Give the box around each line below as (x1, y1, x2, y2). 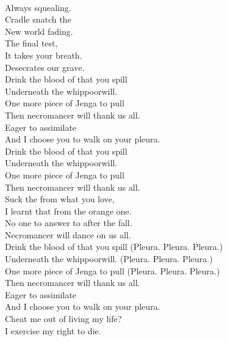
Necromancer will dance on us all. (5, 228, 131, 241)
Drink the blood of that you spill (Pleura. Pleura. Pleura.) (5, 240, 223, 253)
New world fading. (5, 24, 73, 37)
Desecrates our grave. (5, 61, 85, 73)
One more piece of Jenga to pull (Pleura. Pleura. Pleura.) (5, 264, 220, 277)
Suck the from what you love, (5, 193, 115, 205)
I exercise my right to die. (5, 324, 101, 337)
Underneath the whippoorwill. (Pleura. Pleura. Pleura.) (5, 252, 213, 265)
